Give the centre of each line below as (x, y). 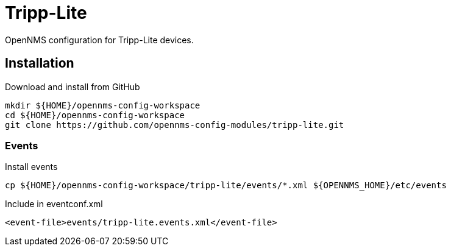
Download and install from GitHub (73, 87)
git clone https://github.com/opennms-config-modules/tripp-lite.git (175, 125)
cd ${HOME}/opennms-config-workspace (95, 115)
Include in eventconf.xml (54, 204)
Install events (31, 167)
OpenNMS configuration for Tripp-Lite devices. (99, 40)
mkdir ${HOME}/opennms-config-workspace (103, 105)
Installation (40, 63)
